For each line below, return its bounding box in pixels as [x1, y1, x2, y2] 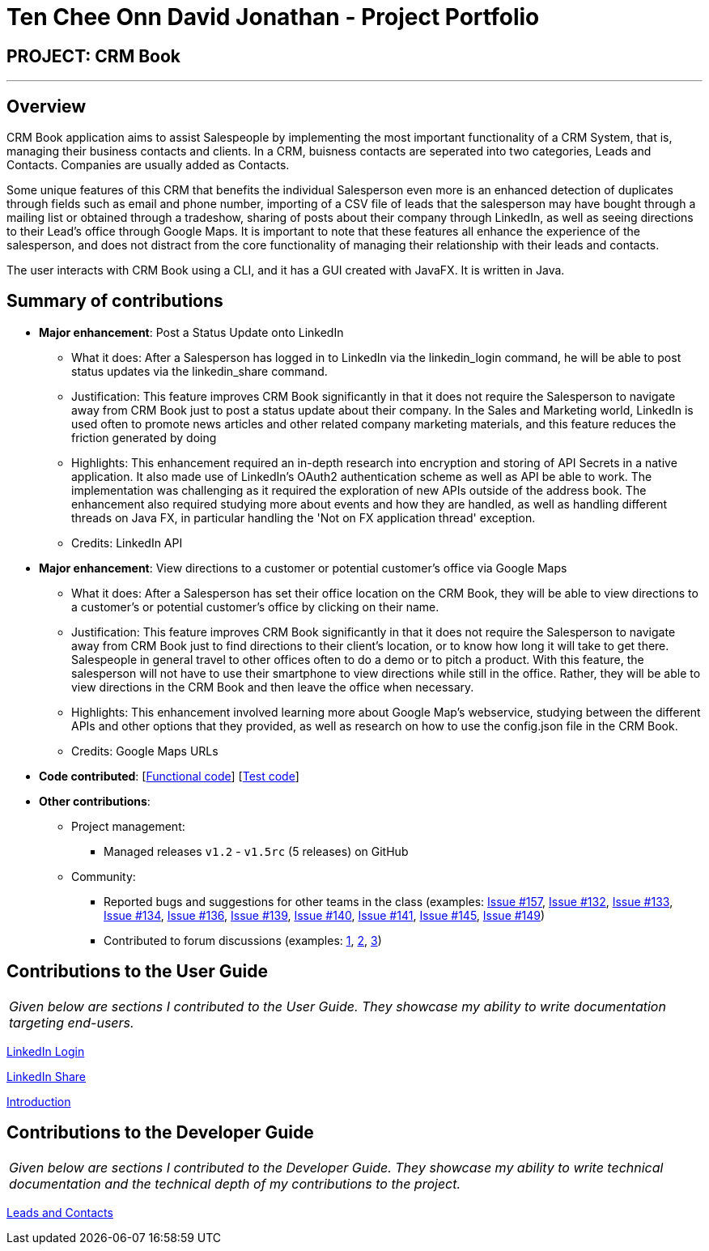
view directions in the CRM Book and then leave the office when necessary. [71, 679, 474, 694]
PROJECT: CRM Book [6, 45, 181, 66]
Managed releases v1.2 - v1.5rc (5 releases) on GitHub [104, 844, 409, 858]
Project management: [71, 819, 185, 833]
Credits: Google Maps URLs [71, 743, 219, 758]
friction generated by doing [71, 430, 217, 445]
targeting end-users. [9, 1014, 134, 1031]
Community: [71, 869, 136, 883]
